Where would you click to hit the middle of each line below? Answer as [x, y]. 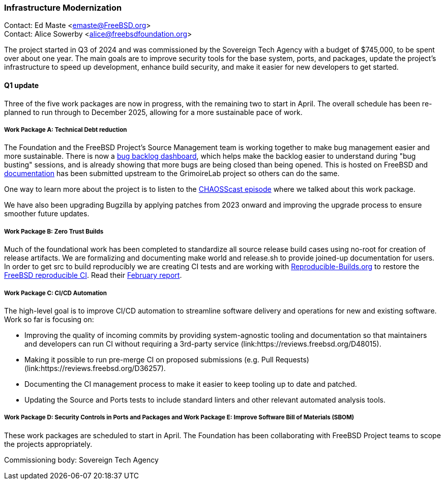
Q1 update [22, 85]
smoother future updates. [47, 214]
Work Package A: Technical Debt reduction [66, 130]
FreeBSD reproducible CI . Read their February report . [93, 275]
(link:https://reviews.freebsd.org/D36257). [95, 368]
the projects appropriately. [48, 444]
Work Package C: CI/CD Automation [55, 293]
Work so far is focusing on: [49, 319]
